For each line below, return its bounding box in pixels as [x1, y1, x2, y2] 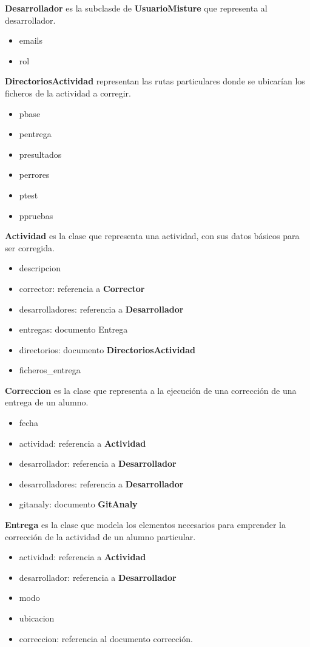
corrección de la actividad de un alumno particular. [5, 530, 196, 543]
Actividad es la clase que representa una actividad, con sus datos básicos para [5, 229, 300, 242]
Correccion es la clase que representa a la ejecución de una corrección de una [5, 384, 297, 396]
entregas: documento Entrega [19, 323, 128, 336]
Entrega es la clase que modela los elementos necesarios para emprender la [5, 518, 286, 531]
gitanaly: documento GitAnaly [19, 498, 138, 510]
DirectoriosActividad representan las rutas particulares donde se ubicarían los [5, 75, 305, 87]
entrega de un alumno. [5, 396, 89, 408]
